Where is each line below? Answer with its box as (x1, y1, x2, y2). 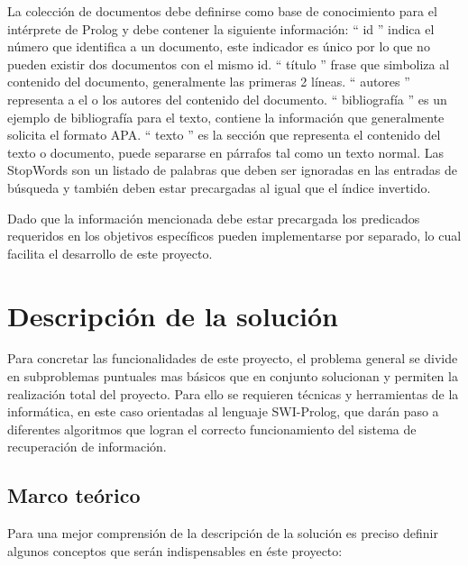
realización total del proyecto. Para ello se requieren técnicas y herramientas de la (7, 384, 459, 403)
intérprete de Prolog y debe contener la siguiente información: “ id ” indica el (7, 19, 435, 38)
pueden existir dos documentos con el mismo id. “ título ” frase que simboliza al (7, 54, 450, 73)
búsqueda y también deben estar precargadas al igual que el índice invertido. (7, 178, 431, 196)
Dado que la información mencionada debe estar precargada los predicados (7, 208, 420, 227)
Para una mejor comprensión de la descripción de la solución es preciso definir (7, 524, 438, 543)
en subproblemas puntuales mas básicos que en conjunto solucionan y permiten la (7, 367, 458, 386)
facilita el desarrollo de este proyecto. (7, 243, 213, 262)
